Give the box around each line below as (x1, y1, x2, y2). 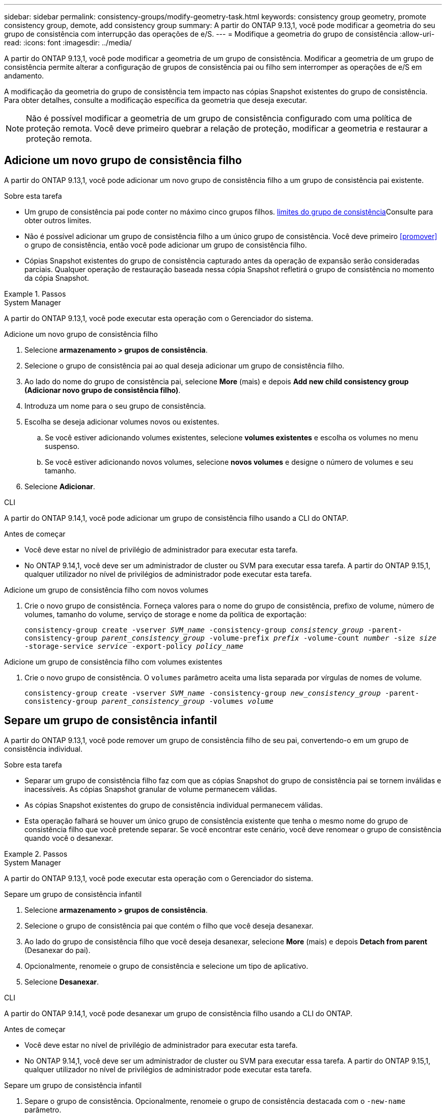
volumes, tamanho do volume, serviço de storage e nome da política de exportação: (24, 609, 306, 619)
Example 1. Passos (4, 289, 66, 298)
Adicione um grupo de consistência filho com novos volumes (4, 585, 209, 594)
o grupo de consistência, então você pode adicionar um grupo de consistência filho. (24, 240, 307, 249)
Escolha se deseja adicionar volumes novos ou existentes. (24, 417, 219, 426)
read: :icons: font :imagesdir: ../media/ (4, 38, 132, 47)
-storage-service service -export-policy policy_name (24, 642, 243, 650)
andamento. (4, 71, 44, 80)
